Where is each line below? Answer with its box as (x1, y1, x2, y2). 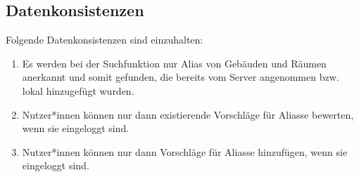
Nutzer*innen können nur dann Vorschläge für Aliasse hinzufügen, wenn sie (22, 144, 348, 159)
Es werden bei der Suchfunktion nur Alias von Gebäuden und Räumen (22, 55, 327, 70)
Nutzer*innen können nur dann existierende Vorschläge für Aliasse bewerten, (22, 107, 354, 122)
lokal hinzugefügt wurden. (22, 83, 134, 98)
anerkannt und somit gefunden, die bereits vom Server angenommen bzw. (22, 70, 339, 84)
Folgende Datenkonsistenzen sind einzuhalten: (6, 32, 203, 47)
